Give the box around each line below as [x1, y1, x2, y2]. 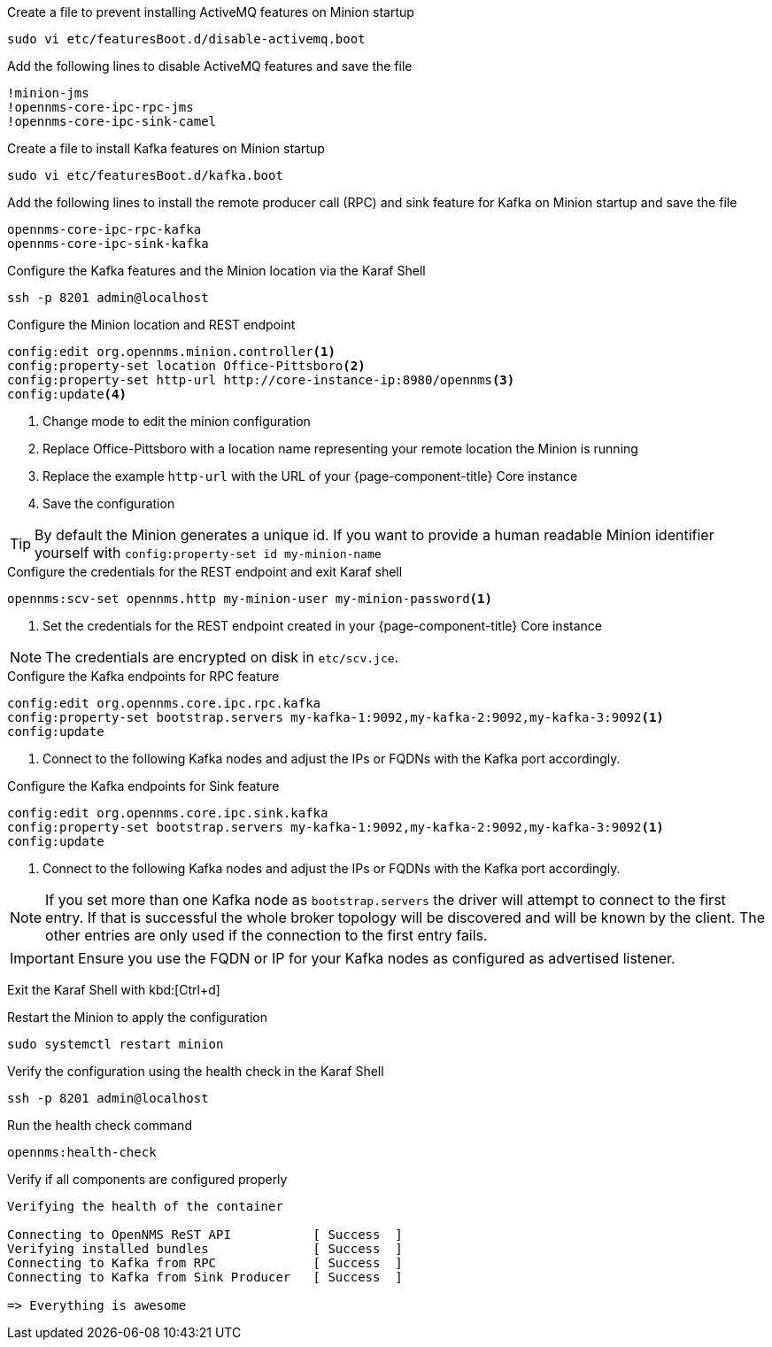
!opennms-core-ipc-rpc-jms [7, 100, 194, 114]
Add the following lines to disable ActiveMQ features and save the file [7, 58, 413, 74]
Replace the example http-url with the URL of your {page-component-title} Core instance [42, 468, 578, 484]
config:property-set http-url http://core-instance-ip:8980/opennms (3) [7, 373, 515, 387]
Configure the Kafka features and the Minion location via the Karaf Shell [7, 263, 426, 278]
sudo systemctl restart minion [7, 1037, 224, 1051]
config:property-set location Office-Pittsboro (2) [7, 359, 366, 373]
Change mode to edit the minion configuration [42, 414, 311, 429]
